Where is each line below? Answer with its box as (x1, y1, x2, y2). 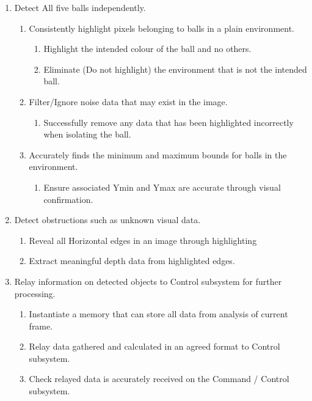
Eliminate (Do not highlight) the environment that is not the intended (43, 62, 307, 75)
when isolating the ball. (43, 128, 131, 141)
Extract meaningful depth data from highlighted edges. (29, 254, 235, 267)
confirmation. (43, 193, 93, 205)
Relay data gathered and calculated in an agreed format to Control (29, 340, 280, 353)
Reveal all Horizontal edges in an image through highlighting (29, 234, 257, 246)
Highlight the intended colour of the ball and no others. (43, 42, 252, 55)
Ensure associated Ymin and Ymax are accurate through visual (43, 180, 281, 193)
